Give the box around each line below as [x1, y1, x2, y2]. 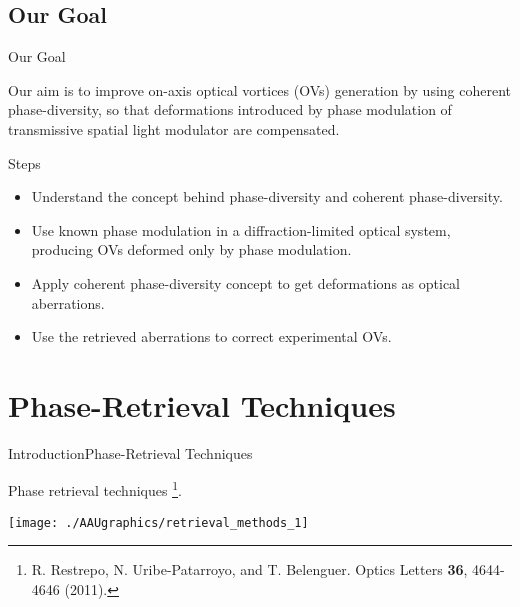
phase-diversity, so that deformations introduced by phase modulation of [8, 99, 452, 120]
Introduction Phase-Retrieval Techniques [8, 442, 253, 463]
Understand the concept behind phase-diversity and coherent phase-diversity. [31, 186, 503, 207]
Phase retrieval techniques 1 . [8, 477, 182, 501]
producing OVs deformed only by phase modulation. [31, 239, 352, 260]
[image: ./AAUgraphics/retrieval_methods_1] [8, 515, 309, 530]
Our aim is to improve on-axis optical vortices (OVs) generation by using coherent [8, 79, 512, 100]
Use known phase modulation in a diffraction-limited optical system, [31, 219, 451, 240]
